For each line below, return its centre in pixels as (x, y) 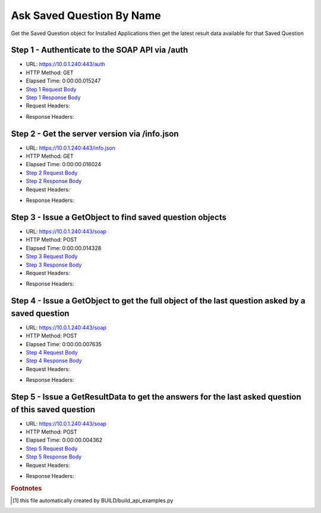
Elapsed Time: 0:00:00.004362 (64, 440)
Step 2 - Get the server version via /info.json (95, 134)
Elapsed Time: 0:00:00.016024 (64, 164)
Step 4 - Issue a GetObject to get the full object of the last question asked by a (158, 301)
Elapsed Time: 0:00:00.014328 (64, 248)
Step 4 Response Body (54, 361)
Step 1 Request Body (51, 89)
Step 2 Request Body (52, 173)
